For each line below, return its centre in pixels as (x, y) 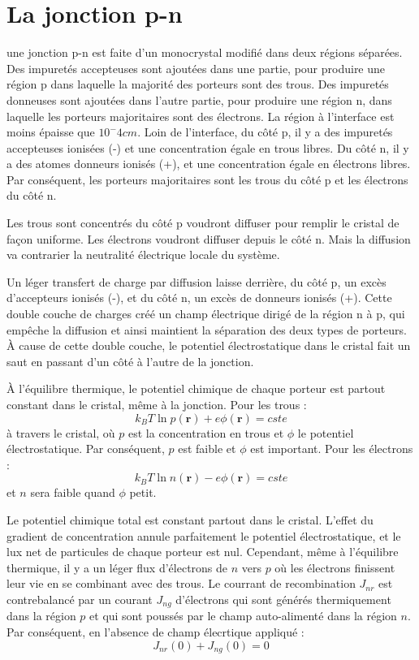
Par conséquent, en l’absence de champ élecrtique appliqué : (156, 631)
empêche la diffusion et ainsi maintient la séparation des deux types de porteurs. (207, 329)
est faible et (207, 449)
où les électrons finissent (335, 567)
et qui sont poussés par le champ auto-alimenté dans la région (243, 616)
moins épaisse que (51, 132)
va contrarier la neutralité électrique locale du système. (143, 255)
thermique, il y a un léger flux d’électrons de (117, 567)
